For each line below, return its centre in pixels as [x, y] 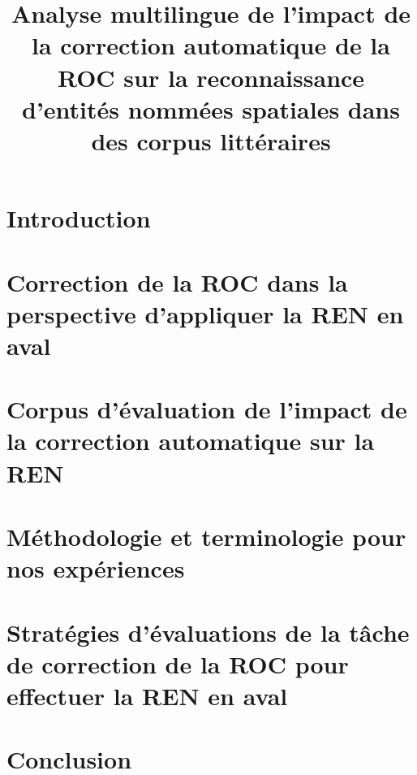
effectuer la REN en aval [147, 695]
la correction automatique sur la [191, 441]
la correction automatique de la [211, 45]
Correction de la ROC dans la [177, 281]
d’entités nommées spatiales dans [211, 108]
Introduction [79, 218]
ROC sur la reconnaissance [211, 77]
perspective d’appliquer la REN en [205, 313]
